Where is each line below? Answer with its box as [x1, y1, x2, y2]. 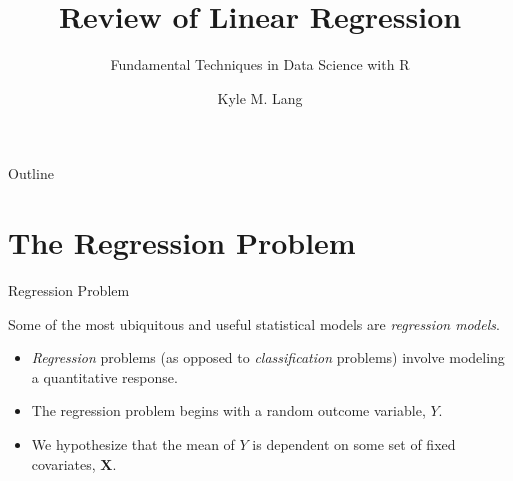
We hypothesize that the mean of [31, 434, 235, 454]
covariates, [31, 453, 96, 474]
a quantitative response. [31, 366, 178, 387]
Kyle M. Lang [217, 87, 303, 108]
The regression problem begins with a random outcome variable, [31, 400, 426, 421]
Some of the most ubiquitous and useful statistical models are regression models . [8, 313, 500, 334]
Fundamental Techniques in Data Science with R [110, 54, 410, 75]
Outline [8, 163, 54, 184]
